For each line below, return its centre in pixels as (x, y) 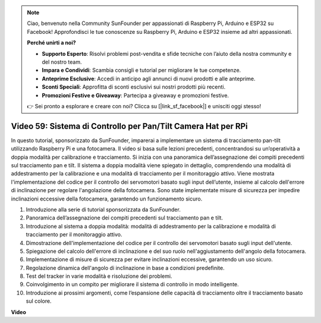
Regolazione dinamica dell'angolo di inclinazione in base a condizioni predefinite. (125, 268)
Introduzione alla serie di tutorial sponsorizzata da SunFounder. (103, 209)
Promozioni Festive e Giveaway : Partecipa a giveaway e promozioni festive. (135, 95)
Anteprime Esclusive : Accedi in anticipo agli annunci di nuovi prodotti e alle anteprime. (149, 79)
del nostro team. (62, 62)
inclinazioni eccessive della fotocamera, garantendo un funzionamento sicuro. (107, 199)
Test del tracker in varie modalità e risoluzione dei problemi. (99, 276)
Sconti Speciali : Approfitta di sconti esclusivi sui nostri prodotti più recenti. (134, 87)
